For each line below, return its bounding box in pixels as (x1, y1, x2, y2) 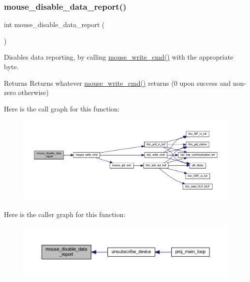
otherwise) (18, 87, 49, 97)
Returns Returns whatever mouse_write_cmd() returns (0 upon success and (4, 78, 231, 88)
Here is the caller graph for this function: (4, 209, 126, 219)
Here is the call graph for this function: (4, 103, 120, 113)
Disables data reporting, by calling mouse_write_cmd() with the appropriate (4, 52, 234, 62)
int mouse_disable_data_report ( (4, 19, 105, 30)
